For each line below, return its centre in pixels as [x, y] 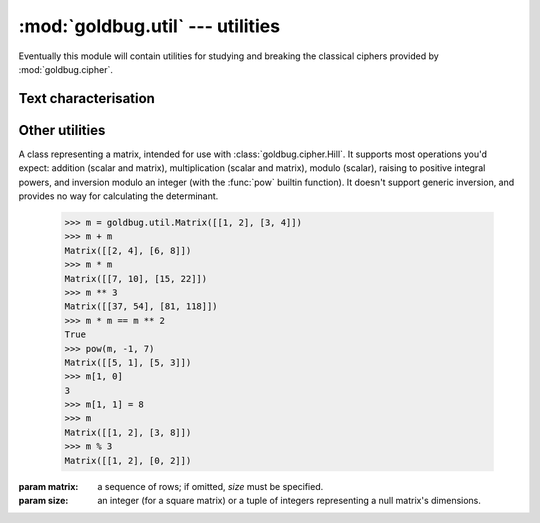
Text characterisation [86, 98]
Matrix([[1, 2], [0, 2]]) [128, 460]
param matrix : [48, 486]
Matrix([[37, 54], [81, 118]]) [141, 306]
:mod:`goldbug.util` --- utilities [149, 26]
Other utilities [62, 130]
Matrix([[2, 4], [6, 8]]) [128, 250]
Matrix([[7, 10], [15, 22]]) [136, 278]
